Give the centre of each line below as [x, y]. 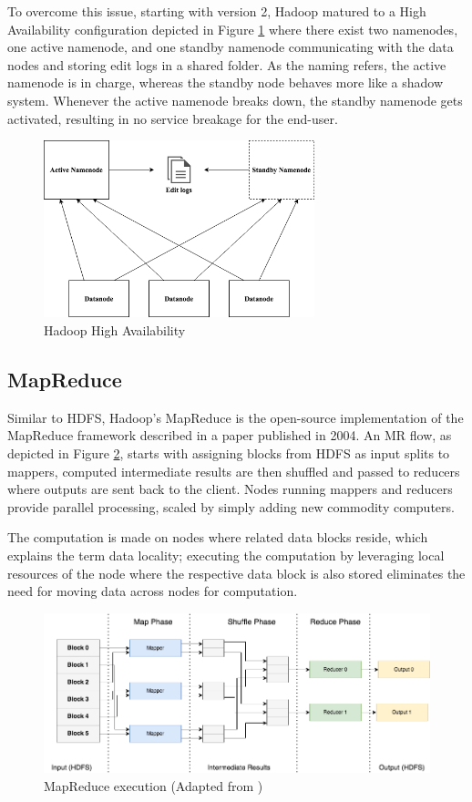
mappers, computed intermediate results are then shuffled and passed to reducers [234, 471]
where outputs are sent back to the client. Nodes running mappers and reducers [230, 489]
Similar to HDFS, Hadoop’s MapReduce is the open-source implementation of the [236, 417]
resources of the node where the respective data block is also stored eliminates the [236, 573]
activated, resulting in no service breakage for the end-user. [173, 118]
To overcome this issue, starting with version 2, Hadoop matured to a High [217, 11]
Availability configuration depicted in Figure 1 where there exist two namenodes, [233, 29]
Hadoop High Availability [115, 329]
